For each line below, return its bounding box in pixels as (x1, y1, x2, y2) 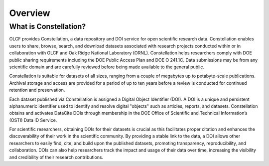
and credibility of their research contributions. (9, 154, 104, 160)
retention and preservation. (9, 87, 65, 93)
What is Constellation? (9, 22, 86, 31)
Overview (9, 7, 50, 18)
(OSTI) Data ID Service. (9, 117, 57, 123)
